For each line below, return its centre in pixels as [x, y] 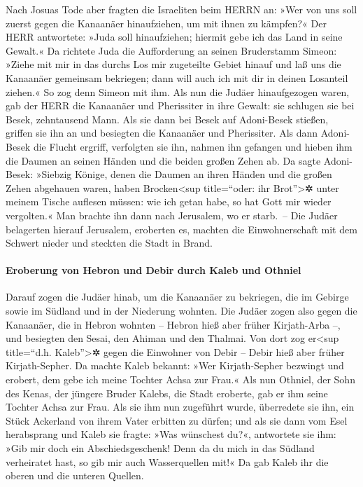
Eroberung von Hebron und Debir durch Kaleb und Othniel [154, 270]
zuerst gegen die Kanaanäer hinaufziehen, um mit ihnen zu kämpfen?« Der [166, 23]
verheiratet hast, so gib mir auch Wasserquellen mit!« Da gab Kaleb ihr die [167, 461]
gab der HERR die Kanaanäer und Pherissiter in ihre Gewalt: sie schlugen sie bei [180, 105]
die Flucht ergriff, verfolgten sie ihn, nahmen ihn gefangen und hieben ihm [193, 146]
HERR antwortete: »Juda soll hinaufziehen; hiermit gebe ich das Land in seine [174, 37]
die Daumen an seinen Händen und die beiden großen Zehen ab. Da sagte [163, 160]
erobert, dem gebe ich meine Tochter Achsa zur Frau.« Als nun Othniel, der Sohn [180, 379]
